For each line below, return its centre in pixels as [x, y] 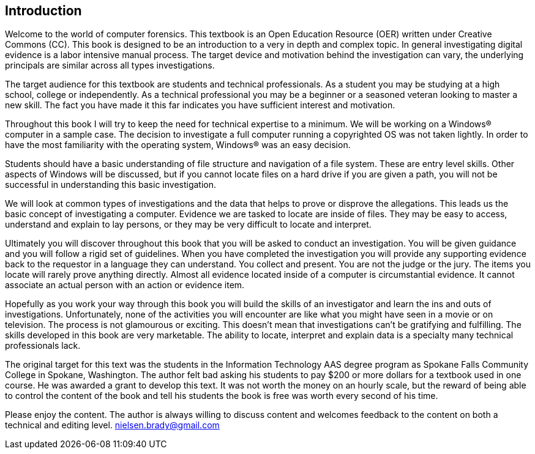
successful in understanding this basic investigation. [111, 185]
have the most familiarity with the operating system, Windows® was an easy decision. [178, 145]
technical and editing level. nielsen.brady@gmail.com [112, 425]
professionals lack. [43, 346]
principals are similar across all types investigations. [110, 65]
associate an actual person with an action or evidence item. [125, 285]
